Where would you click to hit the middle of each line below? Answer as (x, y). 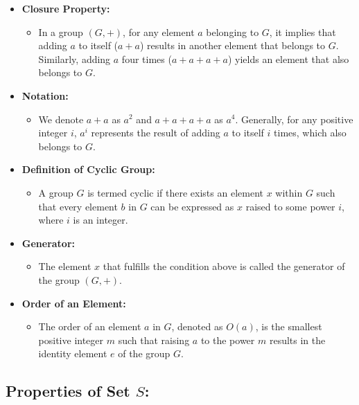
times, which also (310, 133)
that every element (78, 206)
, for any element (159, 31)
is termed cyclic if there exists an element (175, 192)
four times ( (147, 58)
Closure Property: (66, 8)
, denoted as (197, 326)
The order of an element (90, 326)
